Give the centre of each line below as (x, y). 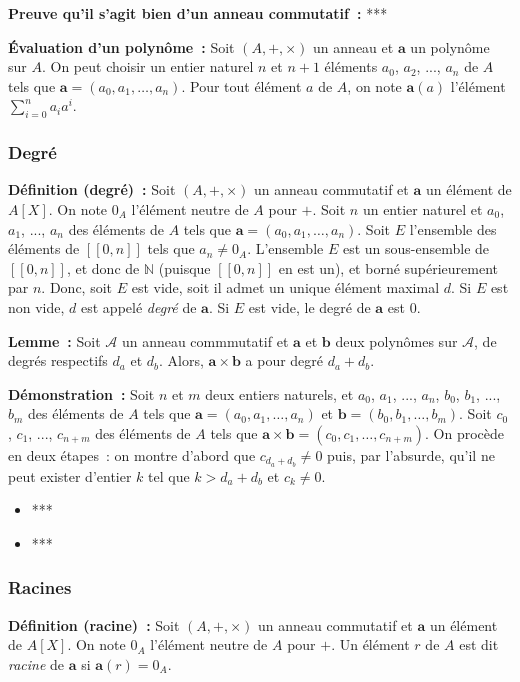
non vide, (36, 306)
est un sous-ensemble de (416, 248)
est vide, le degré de (309, 306)
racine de (36, 663)
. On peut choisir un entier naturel (147, 66)
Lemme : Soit (54, 340)
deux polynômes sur (396, 340)
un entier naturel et (422, 208)
